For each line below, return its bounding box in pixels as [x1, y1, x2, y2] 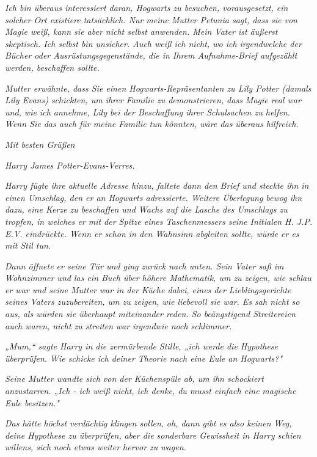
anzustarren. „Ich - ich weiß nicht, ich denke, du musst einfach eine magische [5, 384, 296, 397]
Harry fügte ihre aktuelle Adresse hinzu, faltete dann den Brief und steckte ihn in [5, 179, 309, 192]
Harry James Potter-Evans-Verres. [5, 158, 135, 171]
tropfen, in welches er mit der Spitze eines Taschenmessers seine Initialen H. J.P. [5, 214, 313, 227]
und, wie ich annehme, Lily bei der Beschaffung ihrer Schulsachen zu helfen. [5, 105, 290, 118]
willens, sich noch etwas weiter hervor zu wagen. [5, 441, 186, 453]
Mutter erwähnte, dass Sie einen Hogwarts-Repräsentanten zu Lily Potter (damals [5, 81, 312, 94]
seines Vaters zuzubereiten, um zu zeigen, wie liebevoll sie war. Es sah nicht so [5, 295, 300, 308]
